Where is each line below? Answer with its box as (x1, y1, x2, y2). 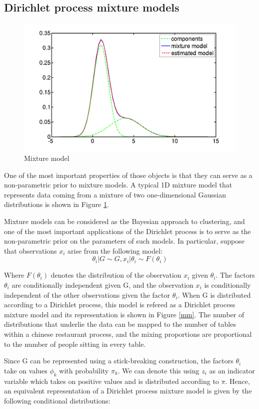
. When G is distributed (177, 289, 251, 300)
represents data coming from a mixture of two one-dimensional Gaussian (4, 189, 226, 199)
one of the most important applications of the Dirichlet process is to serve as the (4, 226, 251, 236)
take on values (4, 365, 47, 375)
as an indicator (209, 365, 255, 375)
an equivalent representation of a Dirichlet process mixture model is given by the (4, 385, 252, 396)
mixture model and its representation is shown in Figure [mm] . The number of (4, 309, 244, 319)
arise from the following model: (67, 245, 163, 256)
